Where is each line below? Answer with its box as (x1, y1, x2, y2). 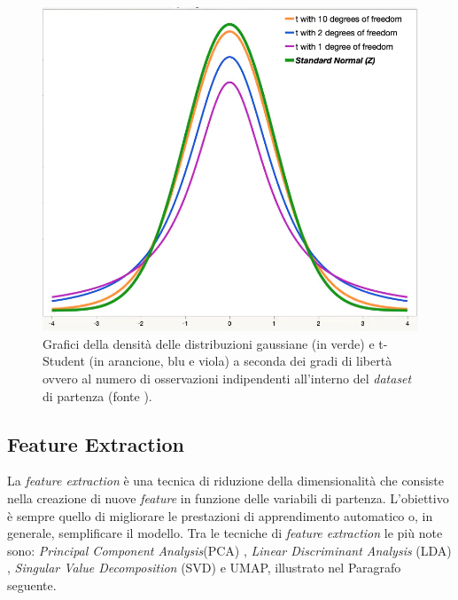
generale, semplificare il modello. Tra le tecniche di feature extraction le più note (7, 524, 443, 542)
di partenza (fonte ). (43, 386, 152, 405)
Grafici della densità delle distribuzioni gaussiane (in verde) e (43, 334, 375, 352)
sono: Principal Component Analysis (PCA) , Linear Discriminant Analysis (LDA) (7, 541, 452, 559)
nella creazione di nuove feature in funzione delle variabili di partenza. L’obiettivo (7, 488, 449, 507)
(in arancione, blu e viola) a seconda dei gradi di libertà (89, 351, 392, 370)
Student (43, 351, 85, 370)
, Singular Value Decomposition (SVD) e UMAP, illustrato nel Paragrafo (7, 558, 401, 577)
